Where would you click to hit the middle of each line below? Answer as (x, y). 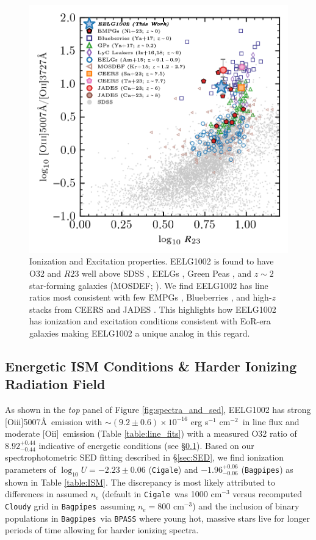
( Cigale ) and (173, 469)
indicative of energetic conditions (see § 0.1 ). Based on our (146, 445)
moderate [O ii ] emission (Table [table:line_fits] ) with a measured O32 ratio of (151, 433)
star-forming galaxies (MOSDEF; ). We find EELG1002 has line (149, 285)
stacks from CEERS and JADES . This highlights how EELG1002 (153, 309)
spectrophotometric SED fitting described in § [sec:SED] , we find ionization (145, 457)
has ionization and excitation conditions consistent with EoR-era (150, 321)
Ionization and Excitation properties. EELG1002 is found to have (152, 261)
